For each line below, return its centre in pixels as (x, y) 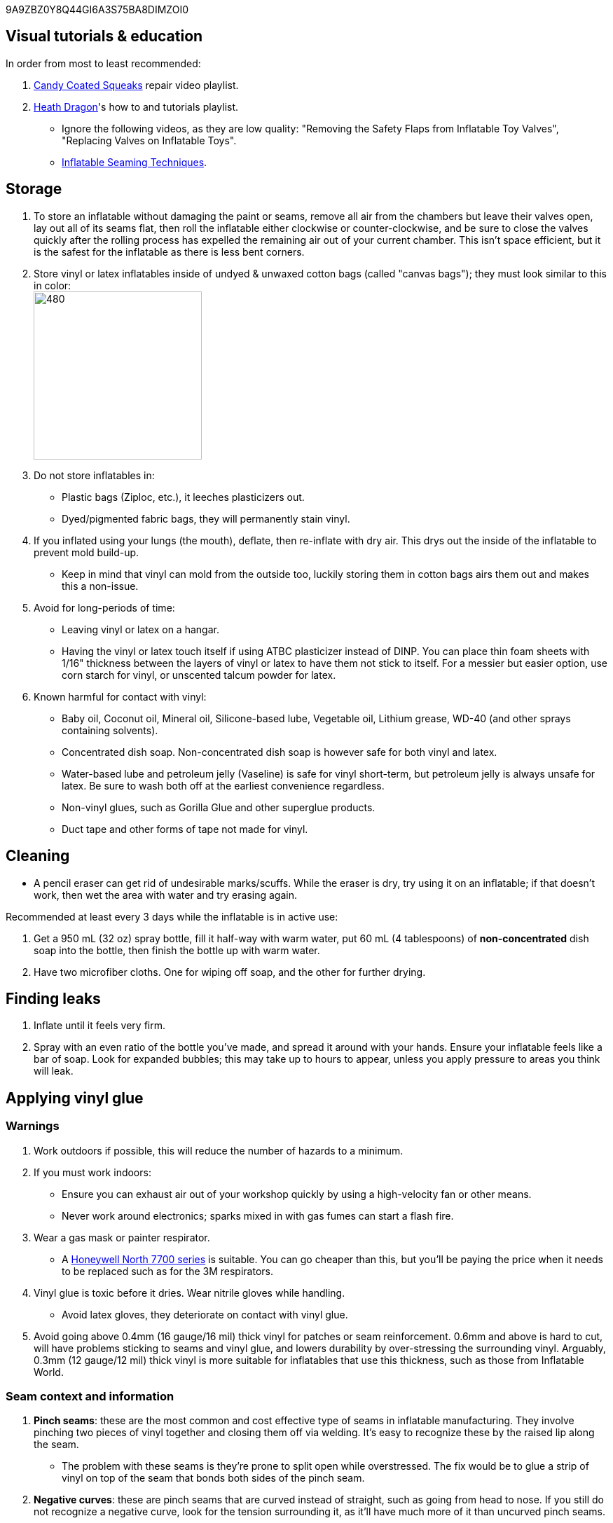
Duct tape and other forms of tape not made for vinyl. (185, 829)
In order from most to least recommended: (103, 63)
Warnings (33, 1126)
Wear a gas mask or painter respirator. (122, 1237)
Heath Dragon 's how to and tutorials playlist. (136, 106)
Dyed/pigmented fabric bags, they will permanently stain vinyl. (206, 518)
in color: (53, 285)
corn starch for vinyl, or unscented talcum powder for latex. (199, 675)
